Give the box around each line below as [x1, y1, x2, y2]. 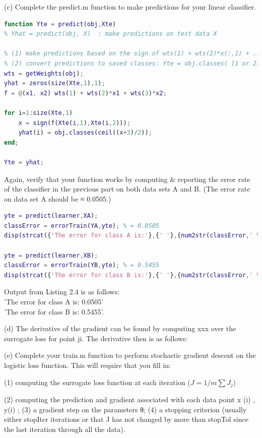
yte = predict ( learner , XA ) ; [4, 212, 98, 220]
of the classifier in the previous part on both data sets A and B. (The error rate [4, 183, 250, 194]
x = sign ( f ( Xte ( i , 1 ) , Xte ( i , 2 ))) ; [18, 119, 130, 127]
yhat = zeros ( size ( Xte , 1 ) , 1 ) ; [4, 80, 105, 87]
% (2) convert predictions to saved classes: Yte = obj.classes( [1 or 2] [4, 59, 260, 67]
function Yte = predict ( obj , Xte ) [4, 20, 116, 28]
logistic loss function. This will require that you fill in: [4, 360, 171, 370]
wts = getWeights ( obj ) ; [4, 70, 84, 77]
